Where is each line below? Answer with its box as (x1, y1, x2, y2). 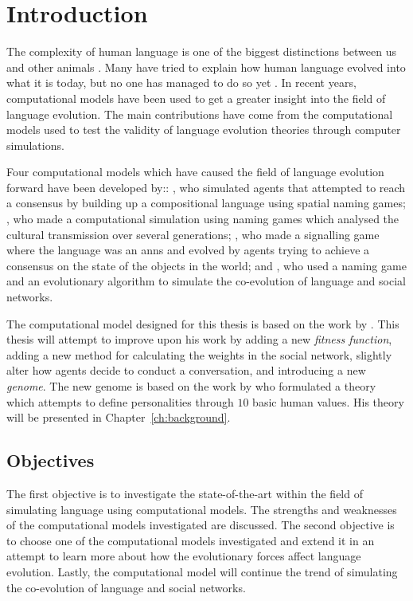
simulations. (6, 136, 64, 153)
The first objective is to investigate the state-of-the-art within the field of (6, 485, 363, 501)
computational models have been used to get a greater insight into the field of (6, 89, 386, 106)
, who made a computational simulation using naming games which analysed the (6, 210, 399, 227)
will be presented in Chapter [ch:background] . (6, 409, 231, 426)
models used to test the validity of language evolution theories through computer (6, 121, 401, 138)
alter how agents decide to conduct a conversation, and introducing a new (6, 362, 366, 379)
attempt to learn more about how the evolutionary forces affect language (6, 548, 361, 564)
